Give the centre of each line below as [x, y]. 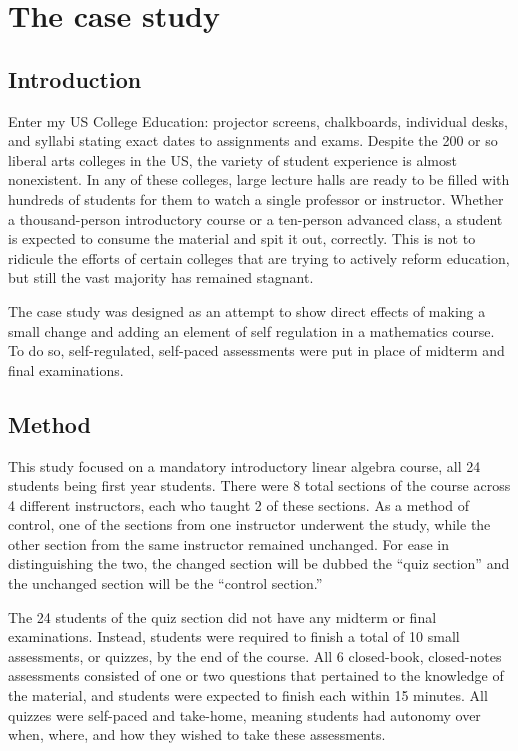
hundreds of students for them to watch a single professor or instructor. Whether [256, 198]
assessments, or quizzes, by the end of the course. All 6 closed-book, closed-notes [255, 655]
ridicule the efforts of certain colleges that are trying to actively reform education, [259, 257]
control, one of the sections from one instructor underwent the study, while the [249, 524]
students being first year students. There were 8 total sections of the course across [259, 485]
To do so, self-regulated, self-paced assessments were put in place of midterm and [256, 350]
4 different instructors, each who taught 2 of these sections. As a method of [238, 504]
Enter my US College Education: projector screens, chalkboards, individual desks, [258, 120]
